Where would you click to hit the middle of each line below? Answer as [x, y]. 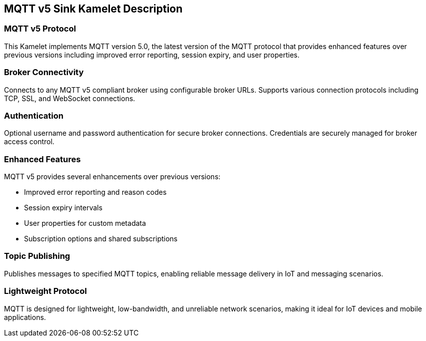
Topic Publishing [37, 256]
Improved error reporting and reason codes [95, 192]
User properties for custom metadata [85, 223]
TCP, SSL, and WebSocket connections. [70, 98]
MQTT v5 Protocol [40, 29]
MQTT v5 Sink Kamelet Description [93, 9]
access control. [29, 142]
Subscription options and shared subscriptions [101, 239]
